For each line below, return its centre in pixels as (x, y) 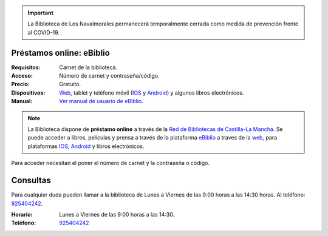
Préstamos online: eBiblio (61, 52)
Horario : (22, 214)
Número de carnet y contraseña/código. (110, 76)
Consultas (31, 180)
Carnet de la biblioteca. (88, 67)
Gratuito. (70, 84)
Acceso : (22, 76)
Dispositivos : (28, 93)
